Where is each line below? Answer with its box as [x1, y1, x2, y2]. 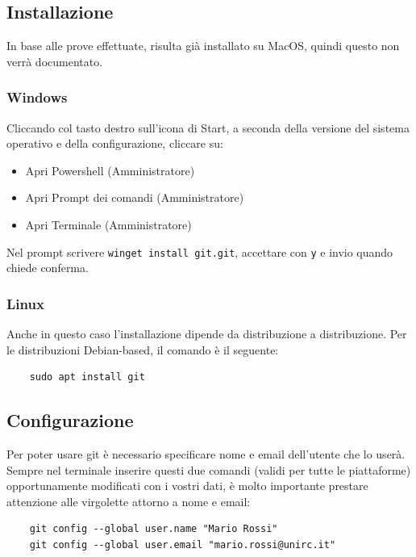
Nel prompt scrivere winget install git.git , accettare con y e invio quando [6, 243, 393, 260]
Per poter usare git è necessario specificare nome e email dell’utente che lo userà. [6, 446, 406, 463]
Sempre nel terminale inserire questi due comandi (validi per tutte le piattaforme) [6, 461, 411, 478]
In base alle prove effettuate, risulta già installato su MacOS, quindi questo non [6, 37, 400, 54]
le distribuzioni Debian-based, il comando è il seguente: [6, 341, 279, 358]
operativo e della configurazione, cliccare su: [6, 135, 223, 152]
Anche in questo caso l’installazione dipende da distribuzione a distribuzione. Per [6, 325, 407, 342]
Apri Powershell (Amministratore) [25, 161, 195, 178]
